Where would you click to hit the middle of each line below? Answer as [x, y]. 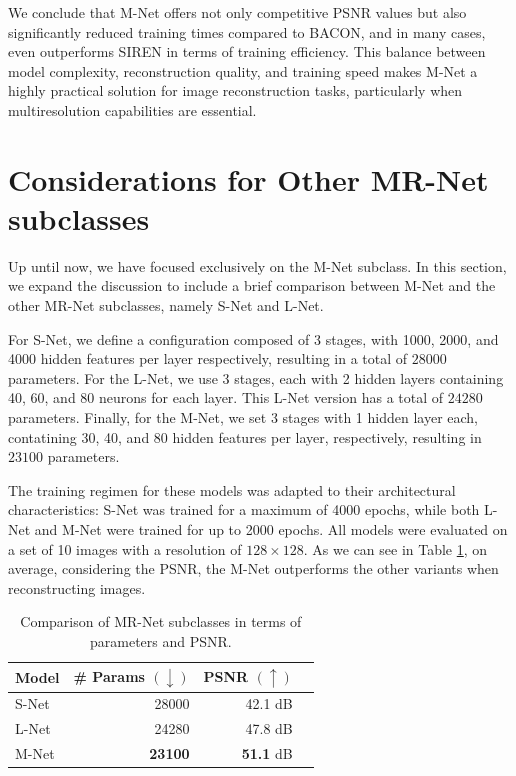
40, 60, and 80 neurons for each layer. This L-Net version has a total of [226, 397]
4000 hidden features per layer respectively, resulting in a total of [208, 358]
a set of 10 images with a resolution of [125, 548]
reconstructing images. [77, 587]
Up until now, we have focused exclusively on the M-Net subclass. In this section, [257, 265]
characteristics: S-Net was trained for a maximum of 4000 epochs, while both [244, 509]
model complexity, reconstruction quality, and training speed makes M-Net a [243, 70]
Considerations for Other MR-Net [248, 178]
